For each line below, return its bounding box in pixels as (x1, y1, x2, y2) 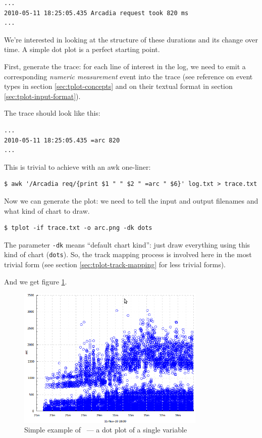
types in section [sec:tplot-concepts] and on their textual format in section (4, 81, 233, 91)
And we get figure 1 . (4, 276, 67, 286)
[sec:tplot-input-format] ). (4, 90, 81, 101)
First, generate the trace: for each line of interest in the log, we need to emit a (4, 61, 246, 71)
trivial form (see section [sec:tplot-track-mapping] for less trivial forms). (4, 259, 226, 269)
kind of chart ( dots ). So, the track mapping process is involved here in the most (4, 249, 252, 260)
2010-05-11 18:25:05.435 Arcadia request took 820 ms (4, 9, 189, 17)
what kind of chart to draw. (4, 205, 90, 216)
